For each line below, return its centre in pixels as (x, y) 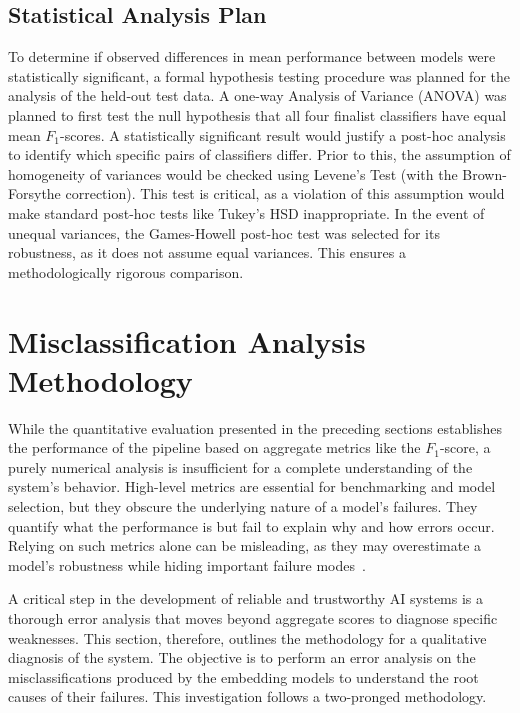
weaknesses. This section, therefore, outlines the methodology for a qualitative (247, 637)
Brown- (484, 173)
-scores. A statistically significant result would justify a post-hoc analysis (283, 134)
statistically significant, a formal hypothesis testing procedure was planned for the (259, 75)
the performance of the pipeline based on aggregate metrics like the (214, 447)
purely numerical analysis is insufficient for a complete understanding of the (240, 466)
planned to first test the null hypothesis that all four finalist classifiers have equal (257, 114)
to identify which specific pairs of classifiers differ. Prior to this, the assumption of (259, 154)
